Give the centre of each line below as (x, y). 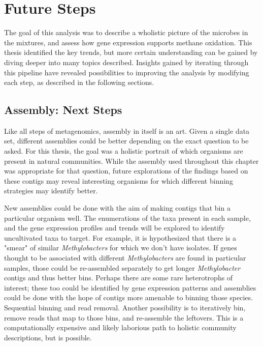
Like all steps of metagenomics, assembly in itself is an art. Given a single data (127, 131)
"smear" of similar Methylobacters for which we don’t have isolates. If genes (121, 248)
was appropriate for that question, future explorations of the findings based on (126, 171)
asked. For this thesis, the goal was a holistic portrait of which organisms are (124, 151)
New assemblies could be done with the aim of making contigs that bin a (117, 208)
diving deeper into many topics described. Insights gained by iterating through (126, 62)
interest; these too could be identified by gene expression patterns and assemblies (130, 287)
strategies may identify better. (51, 191)
